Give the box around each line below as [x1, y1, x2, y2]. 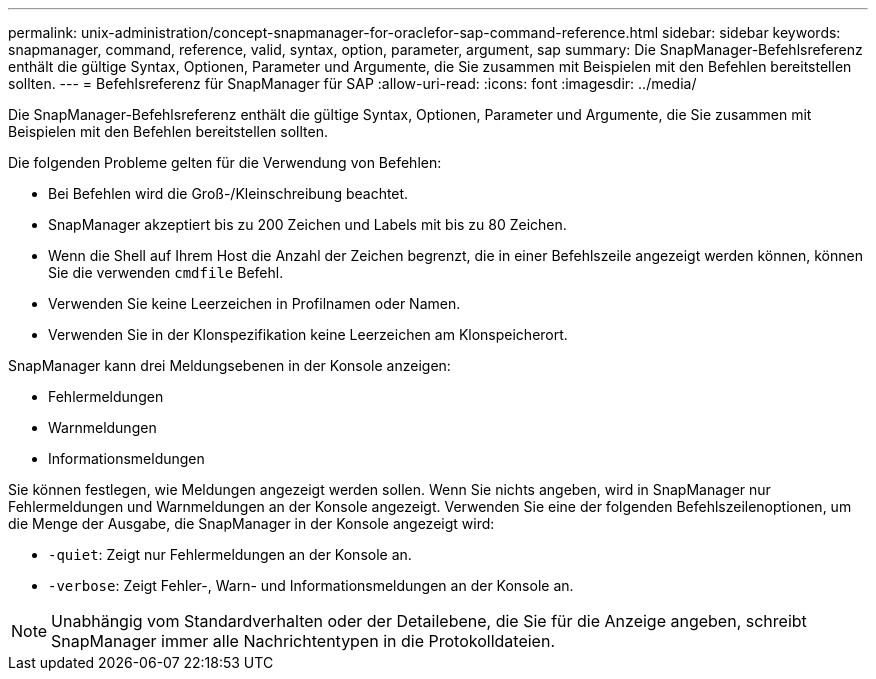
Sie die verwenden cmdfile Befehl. [48, 264, 284, 281]
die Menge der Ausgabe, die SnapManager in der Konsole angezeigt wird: [8, 515, 495, 532]
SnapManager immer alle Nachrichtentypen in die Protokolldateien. [51, 631, 555, 651]
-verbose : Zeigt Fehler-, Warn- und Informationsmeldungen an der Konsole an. [48, 577, 574, 594]
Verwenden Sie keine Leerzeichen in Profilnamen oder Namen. [48, 295, 461, 312]
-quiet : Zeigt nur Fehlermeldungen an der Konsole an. [48, 546, 412, 563]
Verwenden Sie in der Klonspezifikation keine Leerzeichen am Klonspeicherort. [48, 326, 568, 343]
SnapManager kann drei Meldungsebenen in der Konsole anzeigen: [8, 357, 451, 374]
